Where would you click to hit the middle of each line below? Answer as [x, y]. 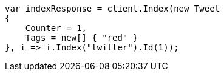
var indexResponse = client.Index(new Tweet [113, 9]
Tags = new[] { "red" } [82, 38]
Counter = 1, [56, 28]
